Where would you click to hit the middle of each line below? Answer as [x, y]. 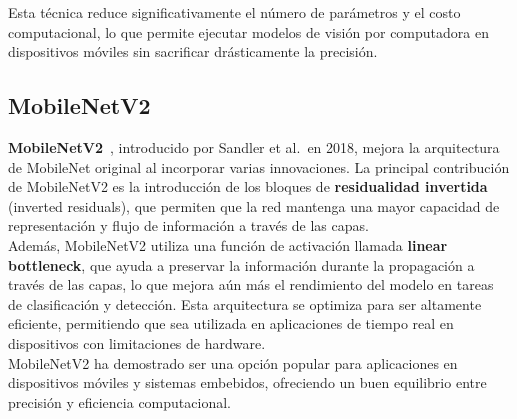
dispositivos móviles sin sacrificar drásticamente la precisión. [193, 51]
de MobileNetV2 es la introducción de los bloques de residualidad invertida [248, 186]
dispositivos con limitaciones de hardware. [137, 342]
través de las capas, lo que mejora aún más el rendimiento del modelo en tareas [251, 284]
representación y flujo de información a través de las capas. [188, 225]
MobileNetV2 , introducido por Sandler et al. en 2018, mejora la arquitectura [254, 146]
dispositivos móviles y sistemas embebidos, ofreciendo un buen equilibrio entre [247, 382]
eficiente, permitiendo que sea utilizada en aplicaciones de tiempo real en [231, 323]
